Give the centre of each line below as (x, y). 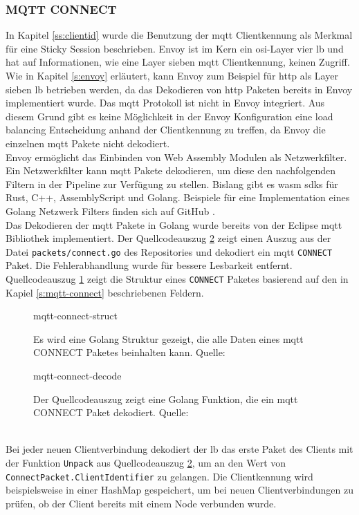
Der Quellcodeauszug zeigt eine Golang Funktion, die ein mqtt (166, 399)
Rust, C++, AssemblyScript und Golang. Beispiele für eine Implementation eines (178, 197)
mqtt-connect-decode (77, 375)
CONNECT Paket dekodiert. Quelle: (111, 412)
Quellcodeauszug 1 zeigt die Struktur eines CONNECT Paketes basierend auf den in (177, 278)
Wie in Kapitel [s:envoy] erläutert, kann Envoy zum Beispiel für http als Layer (172, 75)
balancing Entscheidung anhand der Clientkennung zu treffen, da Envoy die (166, 130)
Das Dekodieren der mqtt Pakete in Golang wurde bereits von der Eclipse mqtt (174, 224)
